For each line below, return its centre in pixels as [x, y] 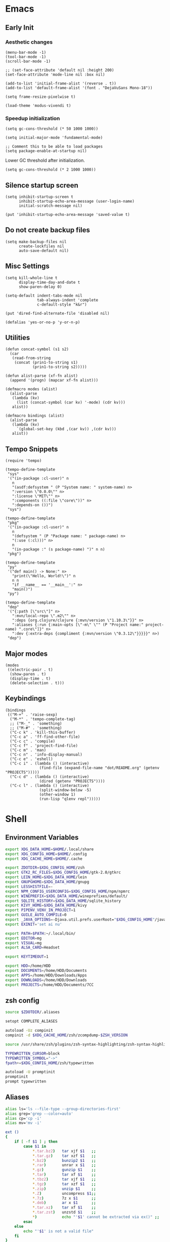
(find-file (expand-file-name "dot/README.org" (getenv [99, 768]
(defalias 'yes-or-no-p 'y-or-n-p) [43, 322]
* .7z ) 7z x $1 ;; [64, 1198]
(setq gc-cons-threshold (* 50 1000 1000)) [52, 129]
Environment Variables [42, 837]
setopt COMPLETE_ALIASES [31, 1022]
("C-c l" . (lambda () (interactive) [50, 785]
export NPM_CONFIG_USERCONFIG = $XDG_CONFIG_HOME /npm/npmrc [68, 891]
